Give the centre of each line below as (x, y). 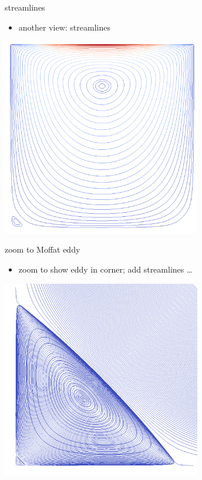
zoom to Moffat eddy (43, 249)
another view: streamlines (64, 27)
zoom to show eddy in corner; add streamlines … (105, 269)
